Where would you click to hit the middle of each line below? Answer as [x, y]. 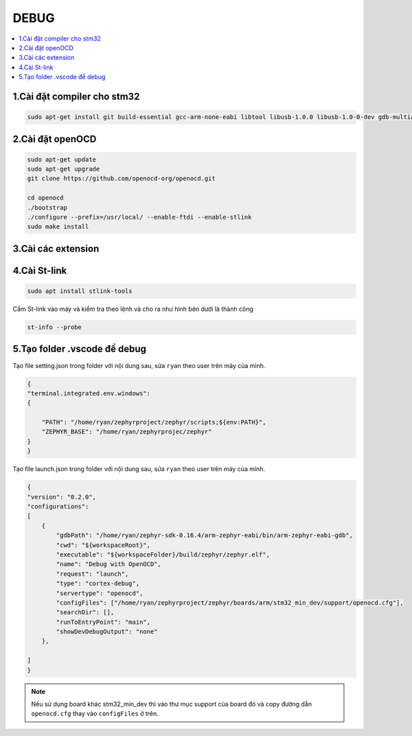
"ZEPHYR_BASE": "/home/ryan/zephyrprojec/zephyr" [127, 432]
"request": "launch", [92, 574]
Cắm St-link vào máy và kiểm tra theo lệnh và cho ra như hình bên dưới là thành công [133, 309]
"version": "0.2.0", [61, 497]
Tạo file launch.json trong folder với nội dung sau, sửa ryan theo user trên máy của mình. [139, 469]
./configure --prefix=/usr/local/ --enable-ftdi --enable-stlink [139, 217]
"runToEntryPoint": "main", [103, 622]
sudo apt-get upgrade [64, 169]
